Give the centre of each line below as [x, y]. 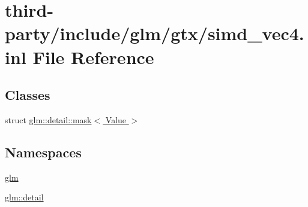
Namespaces [43, 152]
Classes [28, 95]
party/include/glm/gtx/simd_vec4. [155, 33]
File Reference [93, 57]
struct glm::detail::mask [48, 119]
